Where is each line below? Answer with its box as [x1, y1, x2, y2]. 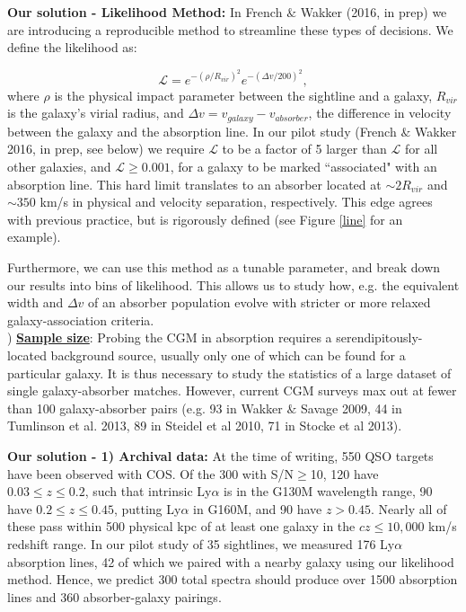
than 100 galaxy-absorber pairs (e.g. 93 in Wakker [7, 398, 283, 417]
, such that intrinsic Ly [84, 482, 212, 501]
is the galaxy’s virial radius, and [7, 103, 184, 122]
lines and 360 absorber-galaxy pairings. [7, 587, 222, 606]
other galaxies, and [7, 157, 111, 176]
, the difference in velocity [308, 103, 452, 122]
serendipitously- [336, 328, 423, 347]
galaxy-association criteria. [7, 310, 154, 329]
